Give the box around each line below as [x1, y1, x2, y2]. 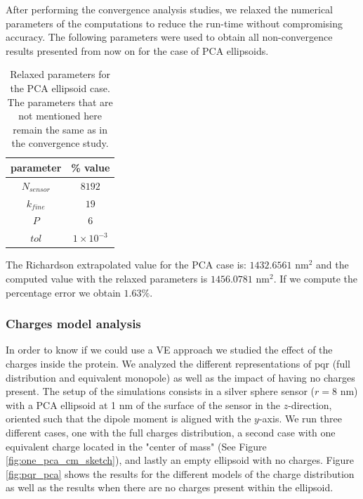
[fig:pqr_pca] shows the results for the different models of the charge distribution [6, 466, 355, 481]
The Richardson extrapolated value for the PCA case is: [6, 257, 246, 272]
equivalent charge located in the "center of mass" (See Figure [6, 439, 267, 453]
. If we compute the [273, 271, 357, 285]
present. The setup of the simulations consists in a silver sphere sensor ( [6, 384, 315, 398]
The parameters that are [7, 94, 113, 109]
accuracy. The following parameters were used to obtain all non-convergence [6, 30, 333, 44]
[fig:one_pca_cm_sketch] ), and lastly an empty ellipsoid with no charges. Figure [6, 453, 355, 467]
